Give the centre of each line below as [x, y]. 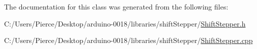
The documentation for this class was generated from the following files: [116, 6]
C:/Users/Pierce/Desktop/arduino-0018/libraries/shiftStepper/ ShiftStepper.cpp [128, 40]
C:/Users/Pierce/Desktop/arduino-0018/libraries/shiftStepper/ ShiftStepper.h [125, 23]
